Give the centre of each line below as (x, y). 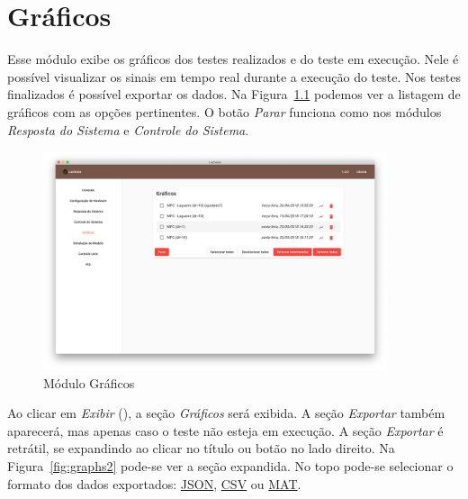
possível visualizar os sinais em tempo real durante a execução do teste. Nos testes (234, 76)
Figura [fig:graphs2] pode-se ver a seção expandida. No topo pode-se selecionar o (230, 466)
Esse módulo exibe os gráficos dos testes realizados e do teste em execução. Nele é (233, 59)
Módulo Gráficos (89, 382)
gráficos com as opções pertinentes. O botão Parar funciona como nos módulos (225, 111)
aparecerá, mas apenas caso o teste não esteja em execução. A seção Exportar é (225, 430)
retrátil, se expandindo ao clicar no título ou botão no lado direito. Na (201, 448)
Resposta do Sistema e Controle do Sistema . (128, 129)
